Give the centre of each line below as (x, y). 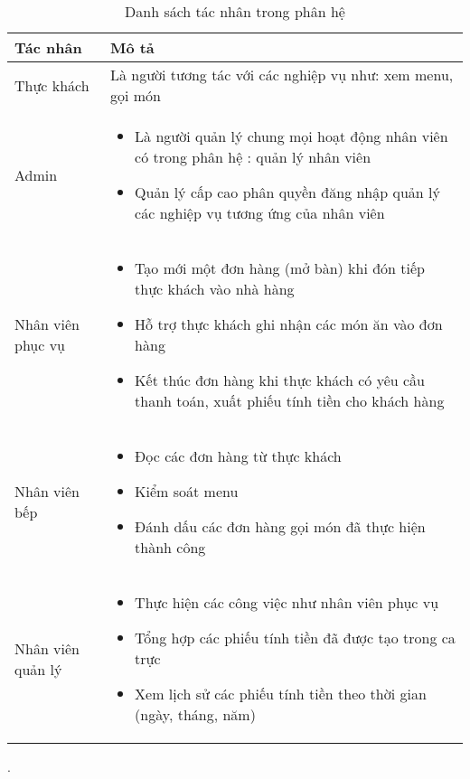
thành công (170, 547)
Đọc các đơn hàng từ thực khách (238, 456)
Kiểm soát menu (187, 491)
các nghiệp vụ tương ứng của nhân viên (260, 213)
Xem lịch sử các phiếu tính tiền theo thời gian (281, 694)
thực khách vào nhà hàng (215, 289)
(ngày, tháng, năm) (195, 714)
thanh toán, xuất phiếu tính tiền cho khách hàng (290, 401)
